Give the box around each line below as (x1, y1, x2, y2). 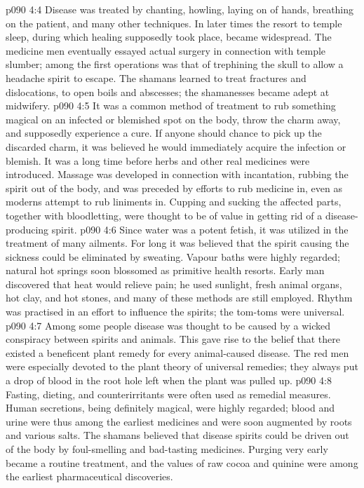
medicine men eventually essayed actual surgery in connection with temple (6, 43, 326, 57)
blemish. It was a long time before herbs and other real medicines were (6, 153, 310, 168)
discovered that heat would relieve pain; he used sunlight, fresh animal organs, (6, 276, 342, 291)
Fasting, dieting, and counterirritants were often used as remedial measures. (6, 386, 331, 401)
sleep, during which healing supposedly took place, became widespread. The (6, 29, 332, 44)
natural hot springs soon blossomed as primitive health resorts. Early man (6, 263, 325, 278)
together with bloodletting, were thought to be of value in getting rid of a (6, 208, 323, 222)
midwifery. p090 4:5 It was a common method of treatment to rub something (6, 98, 336, 113)
